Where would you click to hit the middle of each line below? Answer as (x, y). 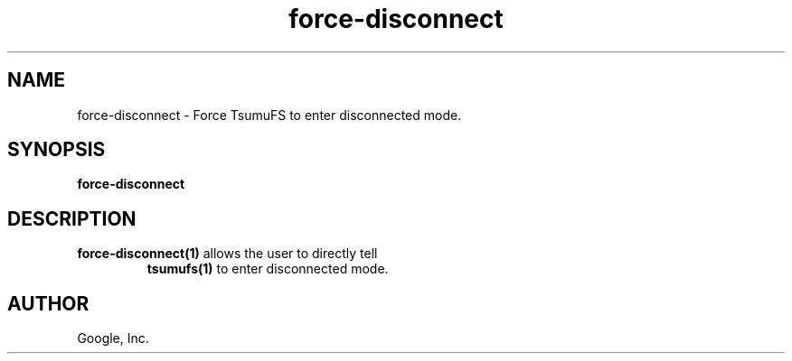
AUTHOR (48, 303)
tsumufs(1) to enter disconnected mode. (268, 269)
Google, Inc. (113, 338)
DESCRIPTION (72, 218)
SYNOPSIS (57, 150)
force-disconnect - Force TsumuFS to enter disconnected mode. (269, 115)
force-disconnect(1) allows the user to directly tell (227, 254)
